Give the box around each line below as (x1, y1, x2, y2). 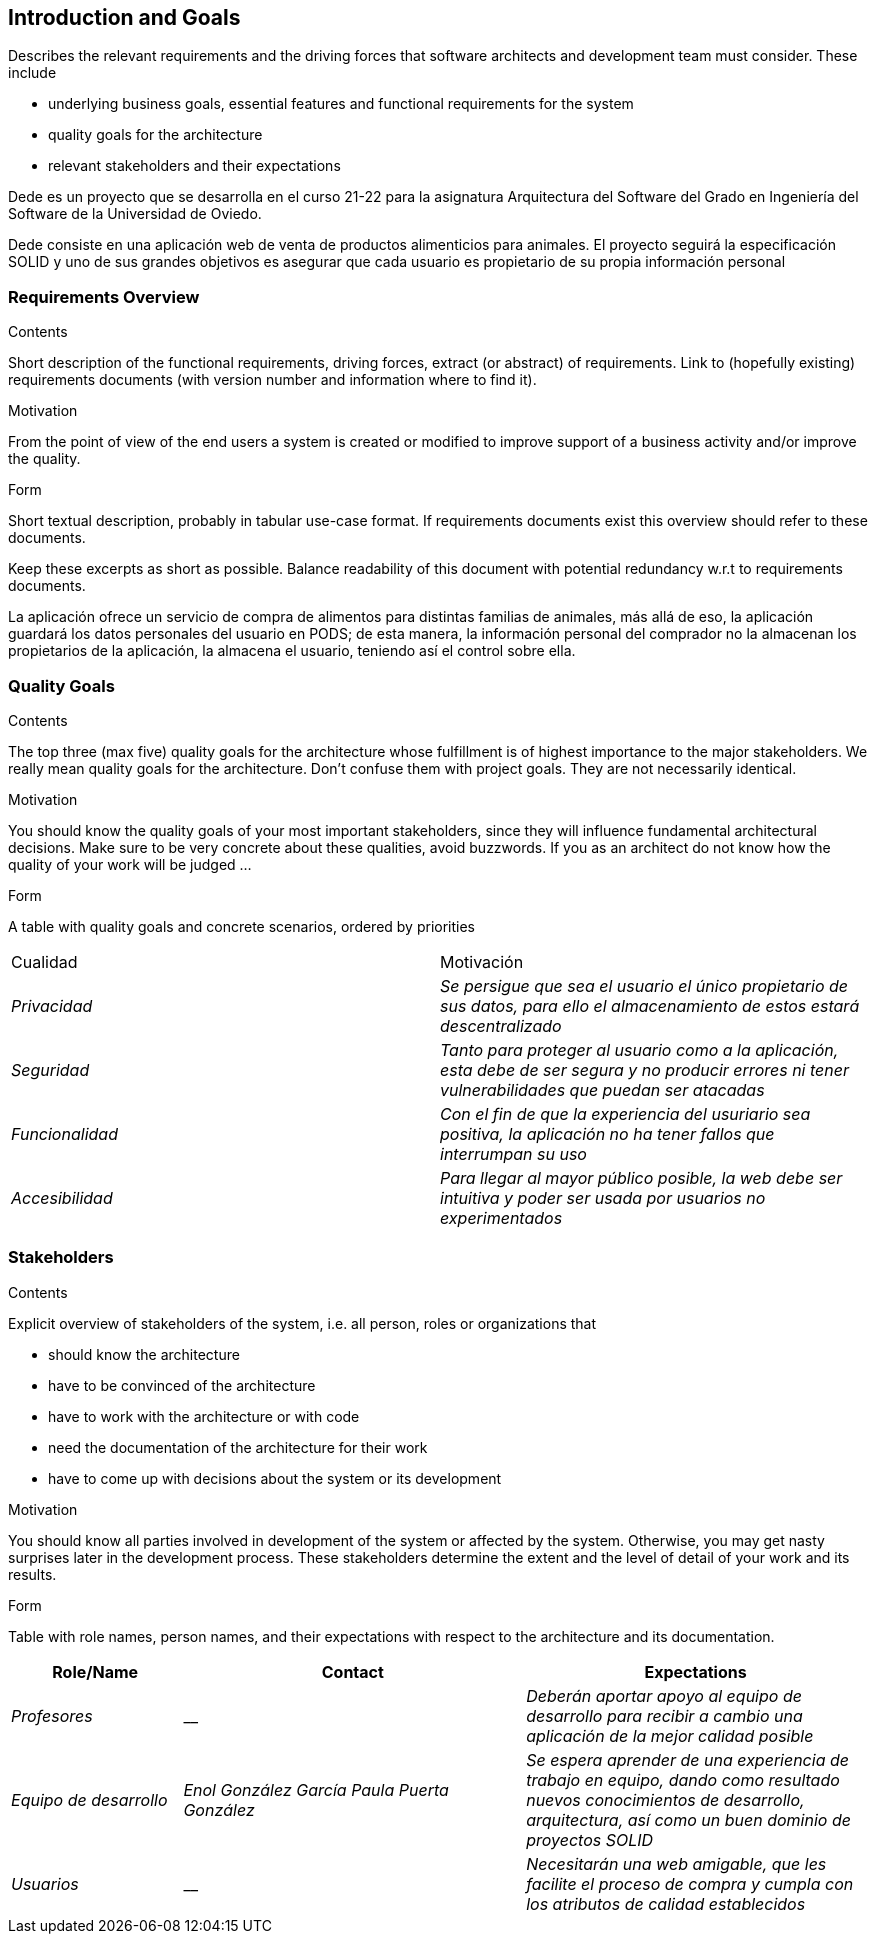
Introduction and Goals (8, 5, 241, 30)
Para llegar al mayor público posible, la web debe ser (440, 1167, 843, 1188)
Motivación (440, 951, 524, 972)
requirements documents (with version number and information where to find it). (8, 371, 537, 389)
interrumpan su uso (440, 1143, 587, 1164)
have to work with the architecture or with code (48, 1407, 360, 1425)
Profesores (11, 1705, 93, 1726)
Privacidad (11, 995, 93, 1016)
